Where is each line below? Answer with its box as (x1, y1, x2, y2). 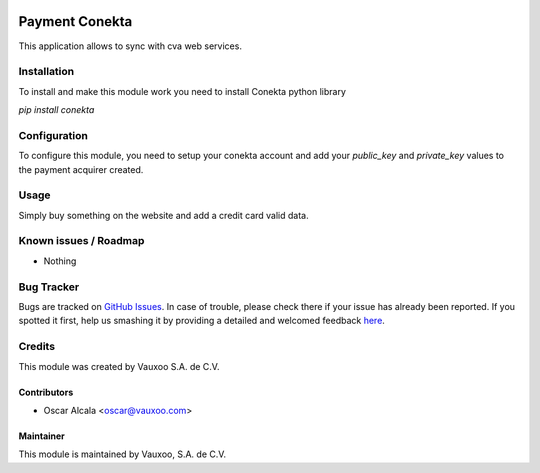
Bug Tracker (18, 280, 80, 294)
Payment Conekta (18, 13, 133, 30)
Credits (18, 340, 55, 354)
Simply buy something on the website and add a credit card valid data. (18, 209, 309, 221)
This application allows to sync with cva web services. (18, 40, 242, 52)
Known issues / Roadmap (18, 234, 145, 248)
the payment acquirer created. (18, 163, 144, 175)
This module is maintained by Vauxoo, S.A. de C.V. (18, 448, 227, 460)
